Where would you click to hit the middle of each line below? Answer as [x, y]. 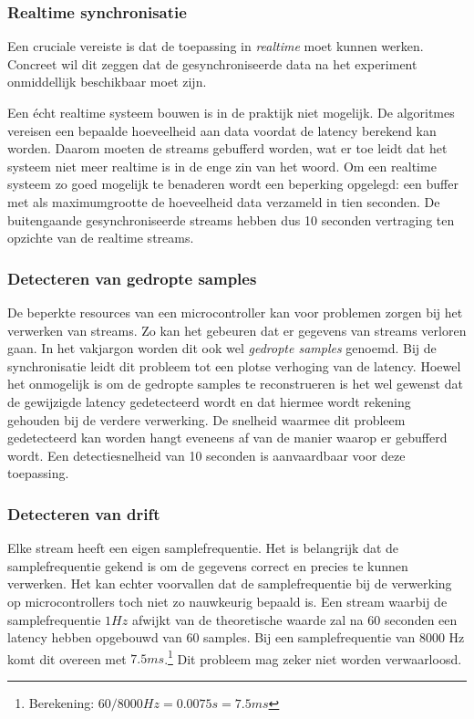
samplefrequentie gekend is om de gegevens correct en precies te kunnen [208, 565]
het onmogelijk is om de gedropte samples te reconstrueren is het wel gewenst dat [235, 384]
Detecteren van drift [84, 513]
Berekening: [62, 702]
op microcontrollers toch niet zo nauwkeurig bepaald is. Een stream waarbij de [227, 601]
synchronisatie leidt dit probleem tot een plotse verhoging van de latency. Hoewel [234, 365]
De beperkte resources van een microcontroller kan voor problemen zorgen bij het [235, 312]
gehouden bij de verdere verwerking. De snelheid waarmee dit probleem [206, 419]
